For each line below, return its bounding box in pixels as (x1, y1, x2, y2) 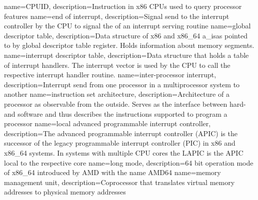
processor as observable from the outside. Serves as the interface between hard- (4, 98, 246, 109)
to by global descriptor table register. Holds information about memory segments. (4, 40, 254, 50)
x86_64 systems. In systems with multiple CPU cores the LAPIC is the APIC (4, 147, 243, 158)
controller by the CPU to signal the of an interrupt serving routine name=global (4, 20, 251, 31)
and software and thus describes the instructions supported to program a (4, 108, 227, 119)
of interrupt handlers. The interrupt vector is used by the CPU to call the (4, 59, 230, 70)
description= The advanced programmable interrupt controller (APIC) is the (4, 128, 237, 138)
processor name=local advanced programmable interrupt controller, (4, 118, 211, 129)
